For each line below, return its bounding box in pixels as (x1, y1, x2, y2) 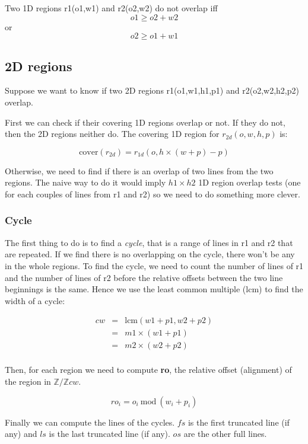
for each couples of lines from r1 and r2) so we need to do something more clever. (5, 187, 300, 200)
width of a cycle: (5, 294, 65, 306)
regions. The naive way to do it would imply (5, 176, 166, 189)
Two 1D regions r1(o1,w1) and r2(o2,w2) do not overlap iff (5, 2, 218, 14)
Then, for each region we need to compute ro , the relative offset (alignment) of (5, 363, 292, 376)
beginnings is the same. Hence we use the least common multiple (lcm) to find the (5, 283, 303, 295)
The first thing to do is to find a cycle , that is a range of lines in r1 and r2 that (5, 236, 293, 248)
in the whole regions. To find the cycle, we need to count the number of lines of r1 (5, 259, 304, 271)
